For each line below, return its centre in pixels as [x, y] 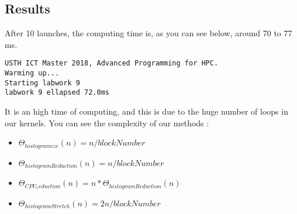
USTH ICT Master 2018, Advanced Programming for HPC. [112, 63]
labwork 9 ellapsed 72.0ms [57, 93]
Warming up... [32, 73]
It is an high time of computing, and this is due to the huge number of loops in [146, 111]
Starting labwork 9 [42, 83]
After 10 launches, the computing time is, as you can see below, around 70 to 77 [148, 33]
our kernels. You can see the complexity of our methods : [107, 122]
